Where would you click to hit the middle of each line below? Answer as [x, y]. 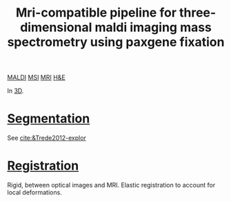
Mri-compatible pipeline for [96, 13]
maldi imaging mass [153, 27]
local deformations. [34, 192]
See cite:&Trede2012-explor [47, 138]
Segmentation [49, 119]
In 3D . [16, 91]
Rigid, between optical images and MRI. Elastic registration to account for [111, 185]
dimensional [56, 27]
